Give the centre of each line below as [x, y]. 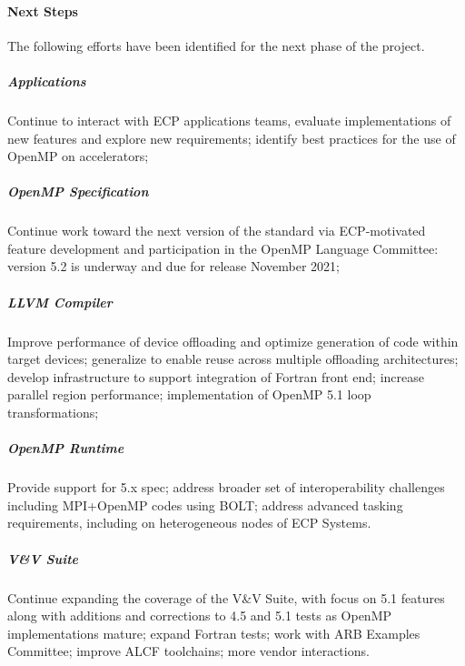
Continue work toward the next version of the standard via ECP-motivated [217, 231]
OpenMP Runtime [66, 448]
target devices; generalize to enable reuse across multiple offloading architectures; [233, 359]
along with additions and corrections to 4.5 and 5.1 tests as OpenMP [200, 616]
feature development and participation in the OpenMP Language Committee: [223, 248]
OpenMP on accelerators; [78, 156]
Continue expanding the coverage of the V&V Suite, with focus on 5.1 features [226, 597]
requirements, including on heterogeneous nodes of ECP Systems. [189, 523]
